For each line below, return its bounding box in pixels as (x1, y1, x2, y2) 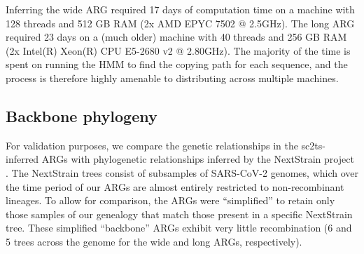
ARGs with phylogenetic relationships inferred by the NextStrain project (41, 152, 354, 166)
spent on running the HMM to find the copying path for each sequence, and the (6, 57, 348, 72)
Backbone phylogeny (6, 105, 157, 126)
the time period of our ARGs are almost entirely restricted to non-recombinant (6, 179, 344, 194)
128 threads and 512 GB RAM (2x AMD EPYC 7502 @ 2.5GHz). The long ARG (6, 15, 355, 30)
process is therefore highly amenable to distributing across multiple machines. (6, 70, 339, 85)
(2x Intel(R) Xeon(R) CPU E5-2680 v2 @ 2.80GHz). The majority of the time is (6, 43, 351, 58)
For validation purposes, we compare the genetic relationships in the (6, 138, 298, 152)
